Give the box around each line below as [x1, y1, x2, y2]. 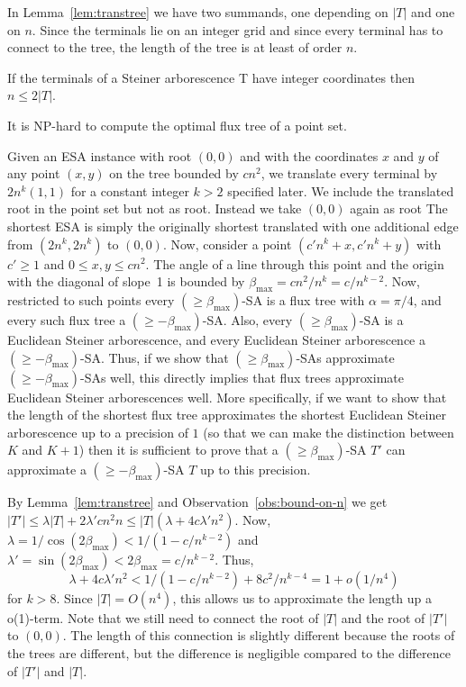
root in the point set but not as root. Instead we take [7, 199, 302, 218]
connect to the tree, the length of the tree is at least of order [7, 38, 343, 57]
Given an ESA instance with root [7, 146, 192, 165]
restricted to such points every [7, 290, 175, 309]
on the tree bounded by [109, 164, 239, 183]
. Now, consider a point [162, 234, 292, 253]
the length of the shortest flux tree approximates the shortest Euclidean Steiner [7, 405, 446, 424]
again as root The [350, 199, 448, 218]
